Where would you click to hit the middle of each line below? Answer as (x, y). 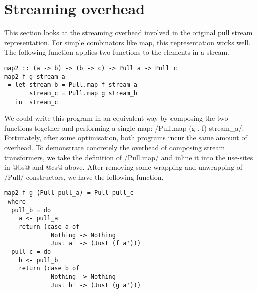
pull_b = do (31, 210)
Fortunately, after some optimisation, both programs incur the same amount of (126, 137)
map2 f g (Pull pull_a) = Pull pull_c (69, 193)
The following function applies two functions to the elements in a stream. (117, 52)
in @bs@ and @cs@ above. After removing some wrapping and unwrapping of (123, 167)
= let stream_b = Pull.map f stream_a (72, 85)
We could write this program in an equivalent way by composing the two (116, 118)
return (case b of (49, 269)
